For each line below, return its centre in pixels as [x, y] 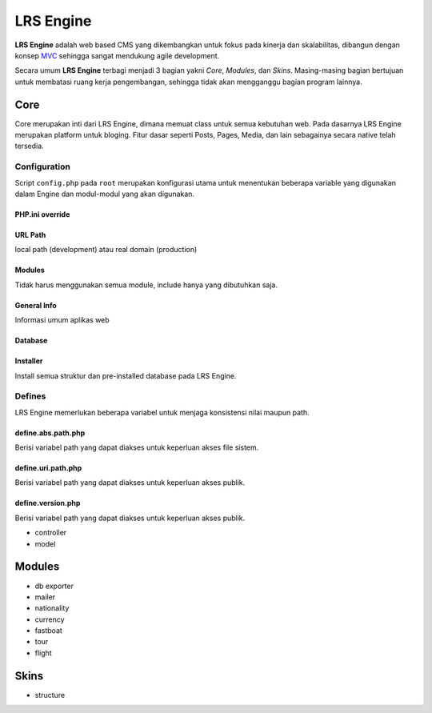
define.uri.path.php [48, 468]
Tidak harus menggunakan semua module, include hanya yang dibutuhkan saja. [146, 285]
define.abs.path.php [50, 433]
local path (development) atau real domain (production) [106, 250]
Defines [30, 396]
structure [50, 695]
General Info [36, 305]
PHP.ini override [42, 214]
